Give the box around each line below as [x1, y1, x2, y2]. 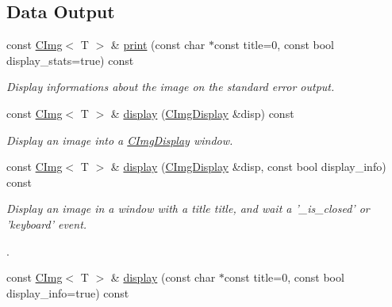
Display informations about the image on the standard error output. [6, 78, 335, 95]
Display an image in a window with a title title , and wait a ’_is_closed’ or [6, 200, 370, 217]
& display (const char [110, 269, 216, 286]
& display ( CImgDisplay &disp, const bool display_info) [110, 158, 386, 175]
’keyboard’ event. [6, 215, 87, 232]
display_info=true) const [6, 284, 129, 301]
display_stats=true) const [6, 51, 134, 68]
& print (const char [110, 36, 206, 53]
